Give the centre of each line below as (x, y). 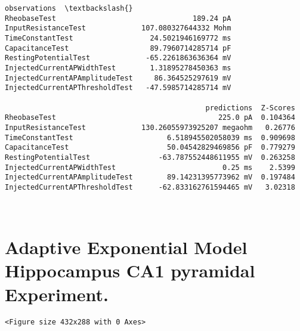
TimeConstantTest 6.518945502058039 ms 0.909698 (150, 137)
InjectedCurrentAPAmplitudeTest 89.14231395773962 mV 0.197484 (150, 177)
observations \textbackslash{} (69, 8)
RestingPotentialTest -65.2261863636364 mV (118, 58)
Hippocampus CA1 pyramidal (130, 270)
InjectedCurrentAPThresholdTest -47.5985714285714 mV (118, 88)
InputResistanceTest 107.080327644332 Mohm (118, 28)
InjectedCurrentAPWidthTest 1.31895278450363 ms (118, 68)
